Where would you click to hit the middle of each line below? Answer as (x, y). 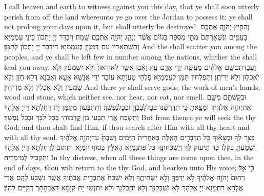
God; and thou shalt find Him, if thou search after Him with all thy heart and (127, 127)
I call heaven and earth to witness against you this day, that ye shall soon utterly (132, 6)
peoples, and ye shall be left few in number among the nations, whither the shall (131, 56)
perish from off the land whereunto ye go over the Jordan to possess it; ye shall (128, 16)
